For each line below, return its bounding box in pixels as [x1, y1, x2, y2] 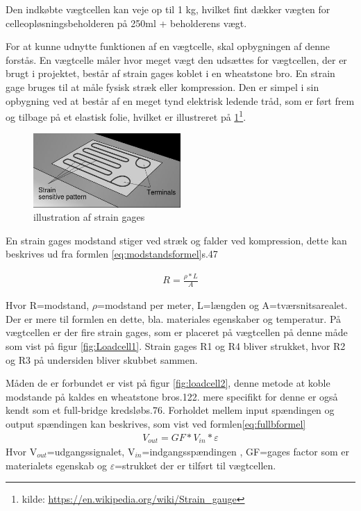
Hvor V [6, 444, 37, 459]
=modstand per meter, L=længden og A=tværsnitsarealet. [97, 298, 348, 312]
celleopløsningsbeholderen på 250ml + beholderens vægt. [6, 15, 247, 30]
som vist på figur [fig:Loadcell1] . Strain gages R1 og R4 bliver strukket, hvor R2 [6, 338, 346, 353]
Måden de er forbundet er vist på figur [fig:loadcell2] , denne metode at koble [6, 376, 330, 390]
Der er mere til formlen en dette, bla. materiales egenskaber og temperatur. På [6, 311, 342, 326]
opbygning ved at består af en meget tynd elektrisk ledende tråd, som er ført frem [6, 93, 355, 108]
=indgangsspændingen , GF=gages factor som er [142, 444, 350, 459]
